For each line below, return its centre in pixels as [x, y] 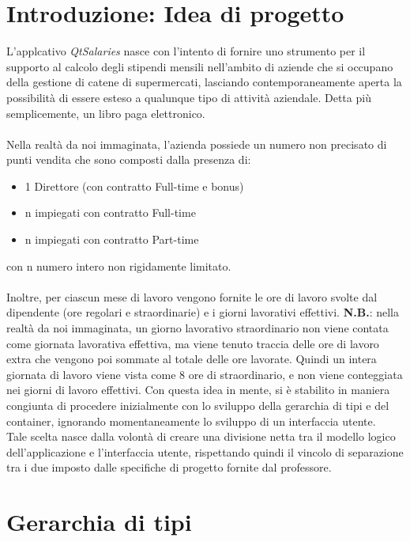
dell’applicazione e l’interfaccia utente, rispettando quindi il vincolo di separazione [205, 451]
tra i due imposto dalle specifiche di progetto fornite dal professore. [169, 467]
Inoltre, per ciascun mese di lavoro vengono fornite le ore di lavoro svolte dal [192, 296]
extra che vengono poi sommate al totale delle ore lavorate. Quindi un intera [192, 359]
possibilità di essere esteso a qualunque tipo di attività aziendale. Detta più [189, 97]
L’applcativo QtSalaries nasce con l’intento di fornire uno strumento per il [186, 51]
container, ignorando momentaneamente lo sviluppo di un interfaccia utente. [191, 421]
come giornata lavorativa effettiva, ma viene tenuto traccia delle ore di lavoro [193, 343]
